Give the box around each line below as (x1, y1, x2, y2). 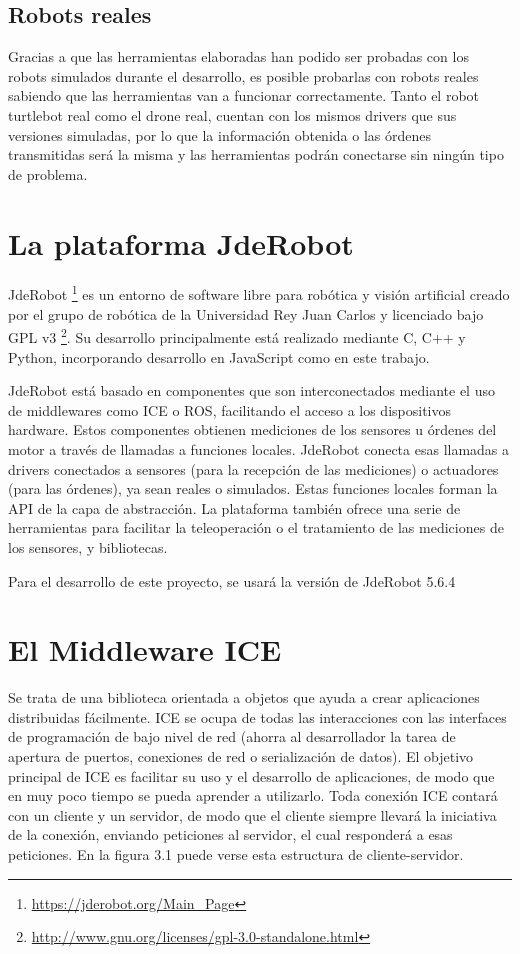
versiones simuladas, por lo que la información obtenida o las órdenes (8, 124, 431, 145)
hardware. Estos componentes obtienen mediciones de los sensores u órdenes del (8, 419, 497, 440)
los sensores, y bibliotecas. (8, 536, 168, 557)
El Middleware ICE (8, 629, 282, 670)
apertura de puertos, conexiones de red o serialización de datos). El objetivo (8, 746, 474, 767)
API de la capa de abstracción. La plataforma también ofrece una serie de (8, 497, 461, 518)
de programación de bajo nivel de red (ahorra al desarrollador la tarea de (8, 726, 456, 747)
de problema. (8, 163, 88, 184)
